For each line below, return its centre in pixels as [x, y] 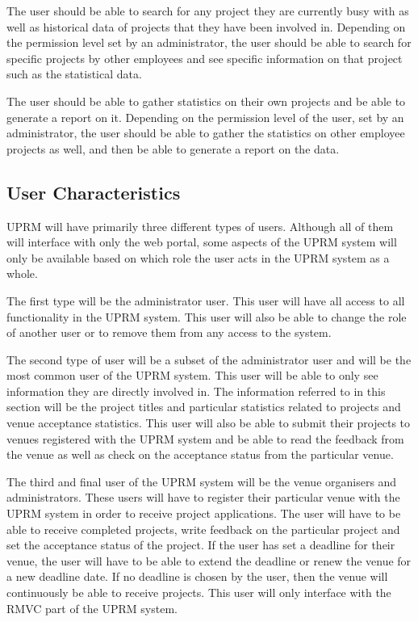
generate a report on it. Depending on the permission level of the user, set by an [205, 117]
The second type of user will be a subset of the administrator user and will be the [209, 359]
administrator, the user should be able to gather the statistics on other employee [206, 133]
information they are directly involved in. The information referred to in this [196, 391]
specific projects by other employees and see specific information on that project [205, 58]
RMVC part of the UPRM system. [92, 608]
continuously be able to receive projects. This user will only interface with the [199, 593]
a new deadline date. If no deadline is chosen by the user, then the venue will [197, 576]
